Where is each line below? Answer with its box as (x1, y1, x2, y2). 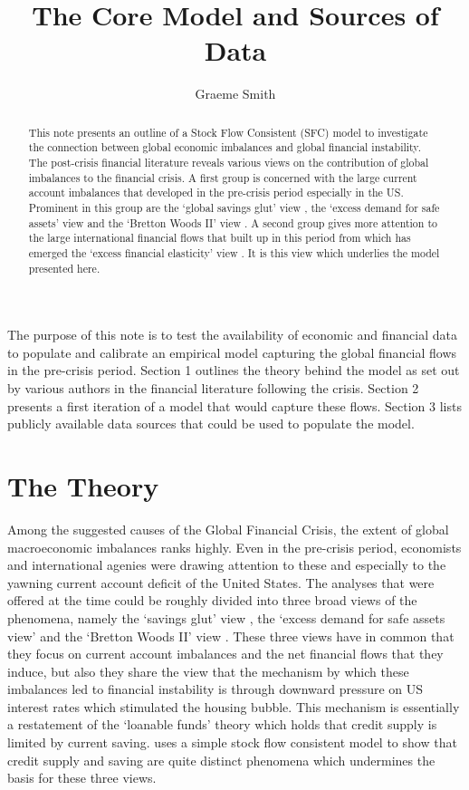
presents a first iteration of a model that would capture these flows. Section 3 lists (7, 396, 462, 415)
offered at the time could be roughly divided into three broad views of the (7, 591, 417, 610)
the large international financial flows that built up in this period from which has (28, 230, 411, 246)
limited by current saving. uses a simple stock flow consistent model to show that (7, 733, 457, 752)
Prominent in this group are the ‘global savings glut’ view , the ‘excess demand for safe (28, 199, 440, 215)
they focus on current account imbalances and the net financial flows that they (7, 644, 444, 663)
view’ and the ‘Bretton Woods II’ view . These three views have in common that (7, 626, 455, 645)
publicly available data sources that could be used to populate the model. (7, 414, 415, 433)
